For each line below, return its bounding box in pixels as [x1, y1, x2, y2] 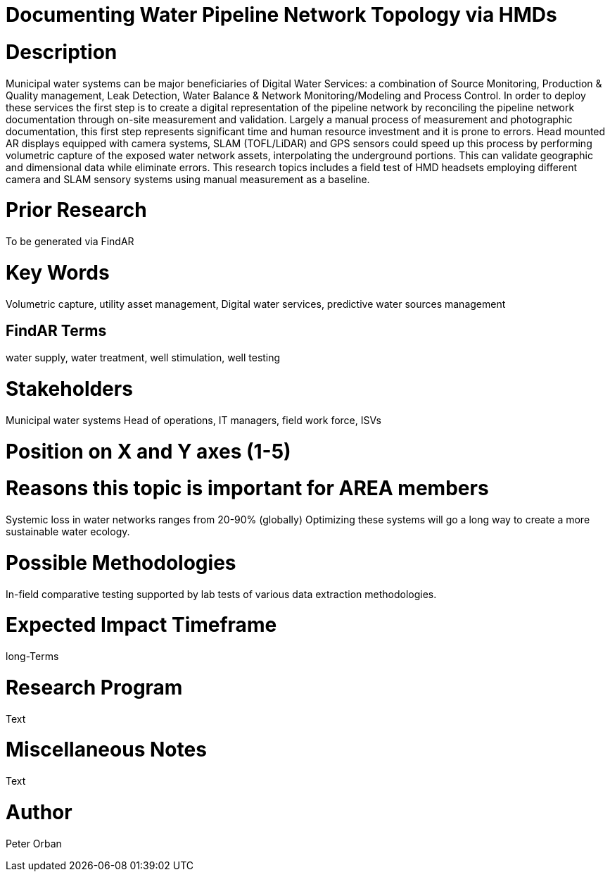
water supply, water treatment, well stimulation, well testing [6, 352, 281, 364]
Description [6, 39, 117, 64]
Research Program [6, 675, 183, 699]
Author [6, 800, 72, 824]
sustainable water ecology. [6, 525, 130, 538]
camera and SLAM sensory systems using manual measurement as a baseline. [6, 173, 370, 185]
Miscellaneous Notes [6, 738, 207, 762]
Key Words [6, 260, 110, 285]
